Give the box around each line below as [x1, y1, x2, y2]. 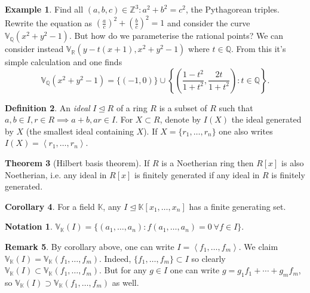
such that [219, 101, 253, 114]
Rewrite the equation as [5, 16, 93, 29]
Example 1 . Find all [5, 3, 84, 15]
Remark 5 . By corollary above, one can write [5, 240, 174, 253]
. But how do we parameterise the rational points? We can [69, 29, 284, 42]
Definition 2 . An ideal [5, 101, 90, 114]
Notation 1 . [5, 220, 53, 233]
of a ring [116, 101, 148, 114]
